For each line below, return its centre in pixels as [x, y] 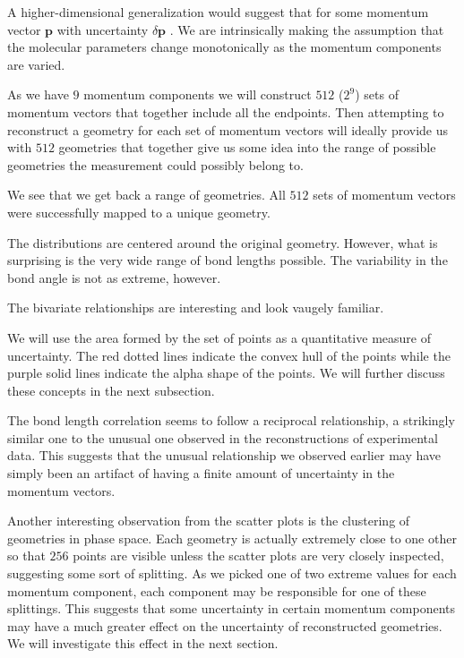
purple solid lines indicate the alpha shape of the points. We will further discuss [226, 373]
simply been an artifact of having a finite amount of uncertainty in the [201, 473]
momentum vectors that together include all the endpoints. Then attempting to [226, 111]
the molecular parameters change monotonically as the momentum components [224, 47]
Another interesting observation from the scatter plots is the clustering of [209, 521]
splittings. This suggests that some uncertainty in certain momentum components [231, 608]
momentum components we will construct [198, 94]
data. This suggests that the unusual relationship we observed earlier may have [224, 455]
